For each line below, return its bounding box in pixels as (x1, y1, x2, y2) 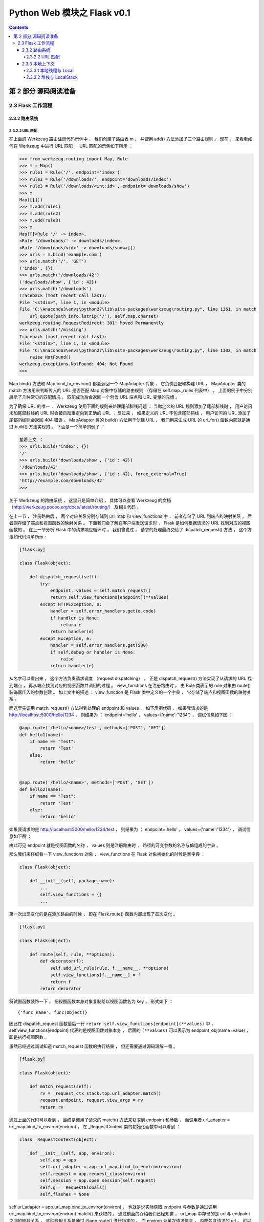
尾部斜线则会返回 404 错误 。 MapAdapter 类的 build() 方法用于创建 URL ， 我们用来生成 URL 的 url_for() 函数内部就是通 (9, 417, 250, 423)
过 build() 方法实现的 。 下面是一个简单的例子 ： (9, 424, 106, 430)
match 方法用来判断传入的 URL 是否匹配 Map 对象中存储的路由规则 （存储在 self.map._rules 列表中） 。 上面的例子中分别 (9, 388, 253, 393)
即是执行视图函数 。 (9, 1034, 49, 1040)
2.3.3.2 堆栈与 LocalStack (26, 74, 78, 80)
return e (60, 622, 82, 628)
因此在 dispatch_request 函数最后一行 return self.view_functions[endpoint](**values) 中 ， (9, 1021, 216, 1026)
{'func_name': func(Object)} (18, 1010, 88, 1015)
